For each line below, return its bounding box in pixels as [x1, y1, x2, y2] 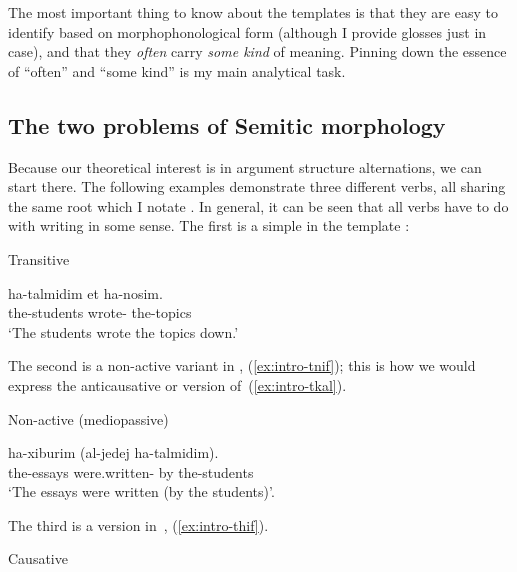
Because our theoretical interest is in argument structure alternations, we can [8, 156, 482, 177]
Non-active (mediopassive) [8, 408, 169, 429]
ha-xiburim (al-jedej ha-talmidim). [8, 442, 219, 463]
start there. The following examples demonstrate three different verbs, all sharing [8, 176, 506, 197]
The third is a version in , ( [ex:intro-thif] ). [8, 514, 269, 535]
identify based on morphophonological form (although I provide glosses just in [8, 21, 487, 42]
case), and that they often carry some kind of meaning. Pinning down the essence [8, 41, 507, 62]
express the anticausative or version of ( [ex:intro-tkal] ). [8, 374, 347, 395]
